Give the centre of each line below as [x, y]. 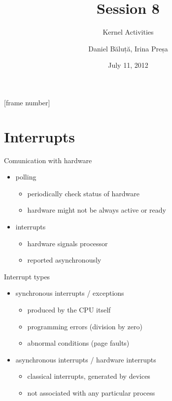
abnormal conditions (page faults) [78, 343]
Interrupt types [27, 276]
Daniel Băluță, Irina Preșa [128, 48]
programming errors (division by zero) [85, 326]
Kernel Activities [128, 32]
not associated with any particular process [91, 392]
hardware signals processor [68, 243]
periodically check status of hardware [83, 193]
